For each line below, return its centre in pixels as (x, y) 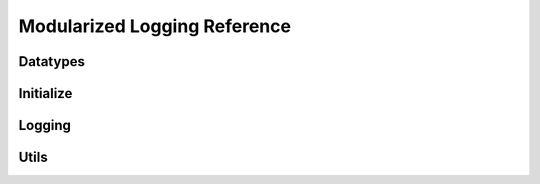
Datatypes (51, 61)
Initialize (45, 93)
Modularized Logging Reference (155, 26)
